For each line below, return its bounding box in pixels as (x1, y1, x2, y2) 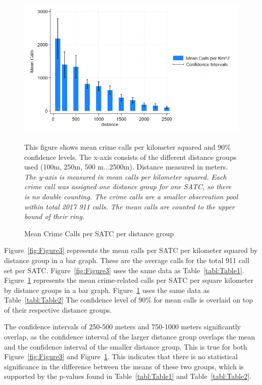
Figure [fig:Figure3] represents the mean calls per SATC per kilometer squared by (4, 245, 258, 255)
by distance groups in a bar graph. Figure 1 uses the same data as (4, 284, 210, 295)
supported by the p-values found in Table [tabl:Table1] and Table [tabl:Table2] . (4, 371, 251, 381)
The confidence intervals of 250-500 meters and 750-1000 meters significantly (4, 321, 241, 332)
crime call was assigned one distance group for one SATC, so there (24, 181, 232, 192)
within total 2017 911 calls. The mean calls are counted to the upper (24, 201, 235, 211)
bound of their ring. (24, 211, 85, 222)
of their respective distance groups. (4, 304, 112, 315)
